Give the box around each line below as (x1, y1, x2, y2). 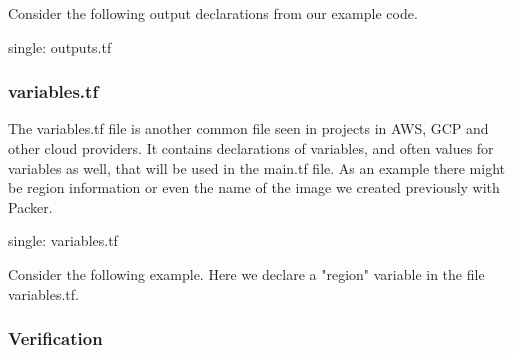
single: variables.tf (8, 230, 118, 251)
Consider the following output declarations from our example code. (8, 3, 418, 23)
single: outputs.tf (8, 36, 112, 57)
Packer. (8, 196, 53, 217)
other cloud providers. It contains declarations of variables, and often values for (8, 138, 494, 158)
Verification (8, 326, 103, 351)
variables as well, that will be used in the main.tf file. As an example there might (8, 157, 505, 178)
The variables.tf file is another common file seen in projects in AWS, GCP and (8, 118, 489, 139)
